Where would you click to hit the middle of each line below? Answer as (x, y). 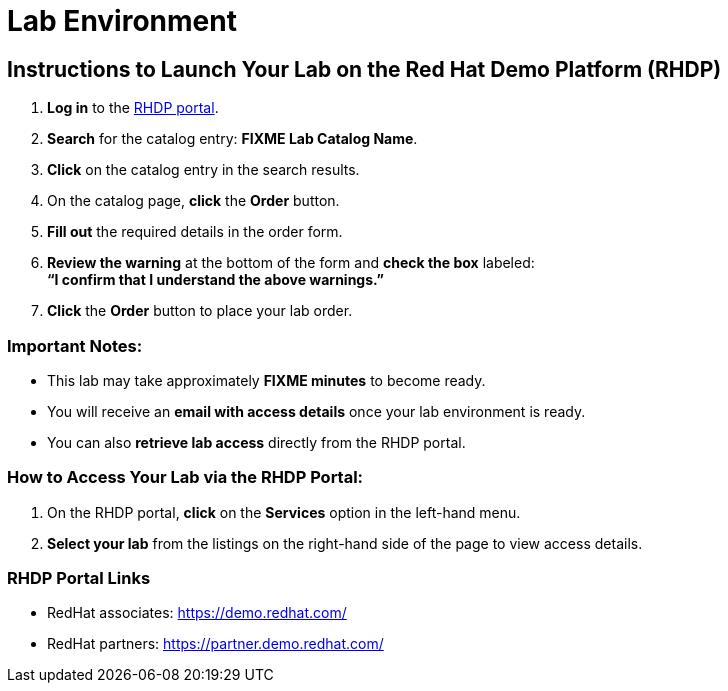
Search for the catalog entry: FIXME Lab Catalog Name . (232, 139)
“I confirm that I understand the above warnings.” (215, 280)
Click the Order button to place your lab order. (200, 311)
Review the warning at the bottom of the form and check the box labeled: (291, 263)
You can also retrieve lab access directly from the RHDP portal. (256, 442)
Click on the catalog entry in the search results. (203, 170)
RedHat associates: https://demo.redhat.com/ (197, 613)
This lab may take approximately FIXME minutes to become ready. (266, 380)
